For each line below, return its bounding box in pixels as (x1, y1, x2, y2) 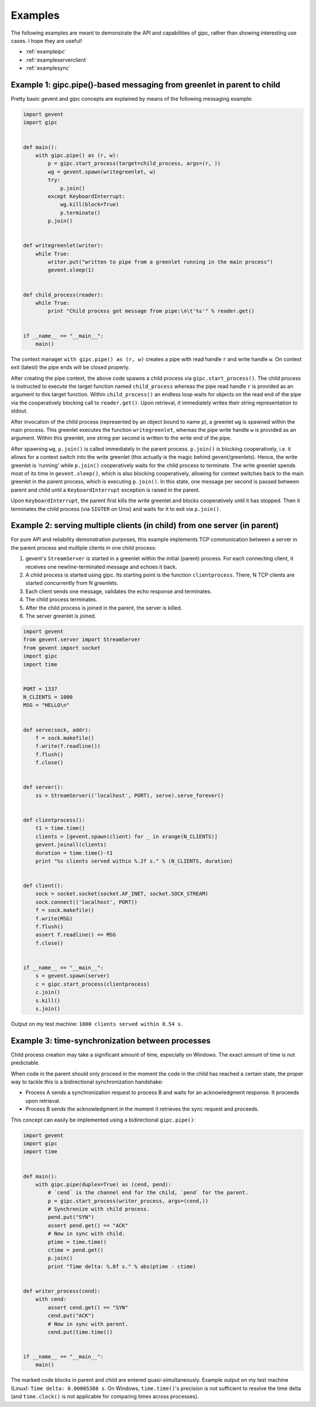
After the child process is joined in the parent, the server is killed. (25, 604, 183, 611)
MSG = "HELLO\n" (23, 702, 70, 708)
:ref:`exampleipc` (25, 48, 67, 55)
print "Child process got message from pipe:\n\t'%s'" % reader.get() (47, 308, 255, 315)
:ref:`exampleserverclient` (25, 56, 88, 63)
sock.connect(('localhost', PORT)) (35, 898, 138, 905)
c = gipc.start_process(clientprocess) (35, 980, 150, 987)
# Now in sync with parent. (47, 1320, 129, 1327)
